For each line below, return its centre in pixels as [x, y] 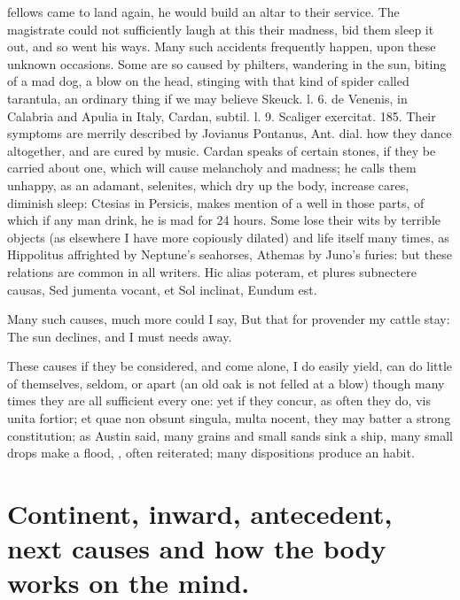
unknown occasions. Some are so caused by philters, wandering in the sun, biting [227, 63]
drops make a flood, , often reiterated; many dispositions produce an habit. [211, 453]
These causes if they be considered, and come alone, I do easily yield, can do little [230, 366]
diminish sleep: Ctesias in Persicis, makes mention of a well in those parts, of [216, 202]
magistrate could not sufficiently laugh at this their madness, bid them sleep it [221, 29]
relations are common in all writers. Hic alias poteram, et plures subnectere [212, 271]
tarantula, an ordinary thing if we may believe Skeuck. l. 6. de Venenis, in [207, 98]
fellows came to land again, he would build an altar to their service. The [203, 12]
